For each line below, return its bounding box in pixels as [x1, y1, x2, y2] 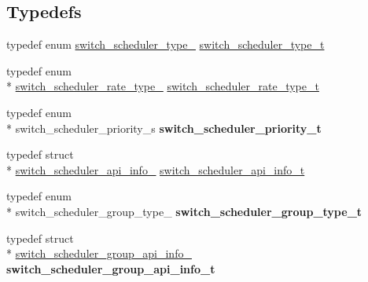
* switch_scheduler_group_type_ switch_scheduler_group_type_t [6, 203, 362, 219]
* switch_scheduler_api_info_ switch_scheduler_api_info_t [6, 161, 305, 178]
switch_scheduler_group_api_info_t [6, 260, 215, 277]
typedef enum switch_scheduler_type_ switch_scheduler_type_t [6, 36, 325, 53]
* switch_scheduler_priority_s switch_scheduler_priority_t [6, 119, 322, 136]
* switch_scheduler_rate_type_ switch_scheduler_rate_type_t [6, 78, 319, 94]
